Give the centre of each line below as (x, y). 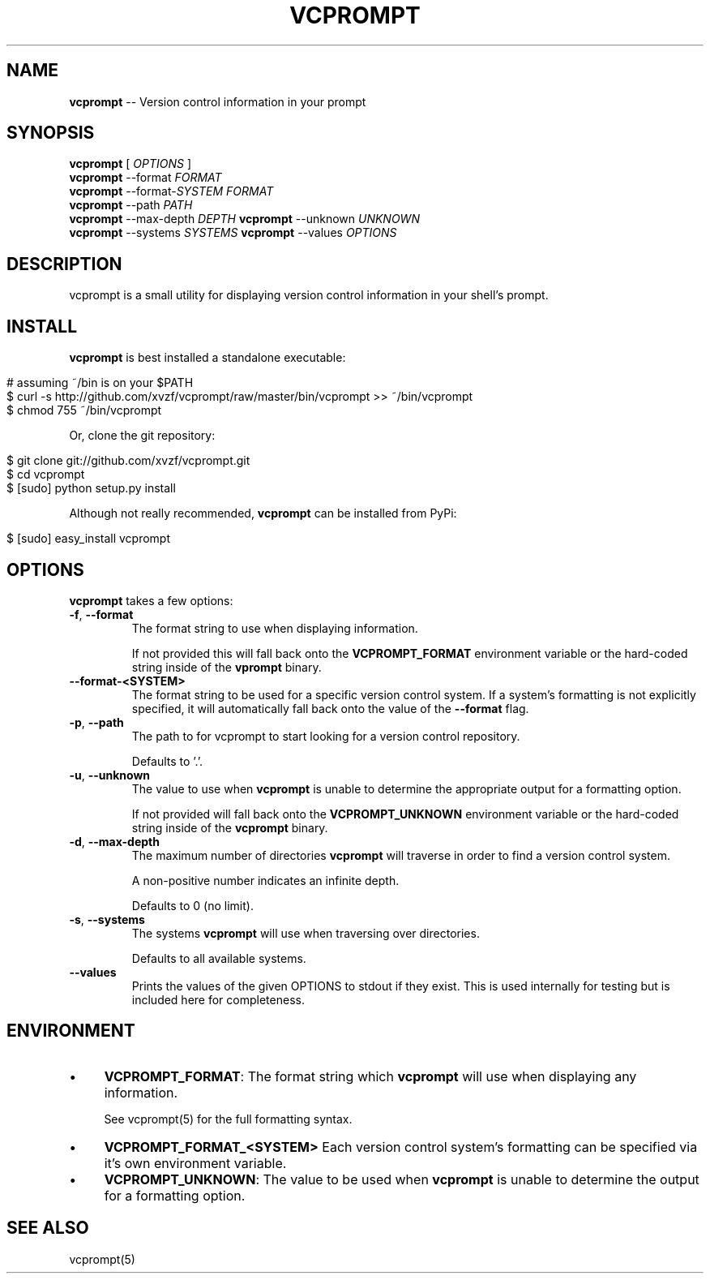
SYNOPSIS (51, 133)
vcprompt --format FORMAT (145, 178)
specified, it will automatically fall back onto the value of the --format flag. (330, 708)
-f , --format (101, 614)
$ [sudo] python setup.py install (91, 488)
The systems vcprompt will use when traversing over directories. (306, 933)
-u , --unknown (110, 775)
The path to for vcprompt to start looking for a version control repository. (326, 736)
